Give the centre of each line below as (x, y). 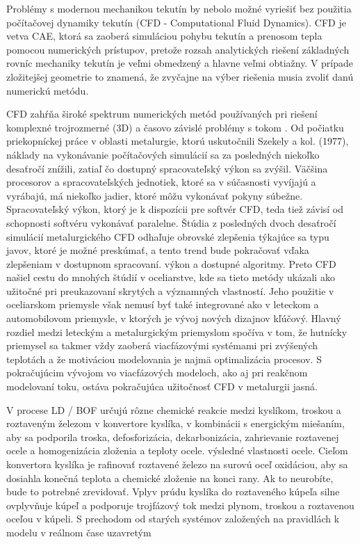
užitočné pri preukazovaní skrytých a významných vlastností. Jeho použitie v (170, 290)
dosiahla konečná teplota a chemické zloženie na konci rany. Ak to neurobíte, (170, 478)
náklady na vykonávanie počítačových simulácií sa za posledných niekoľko (163, 154)
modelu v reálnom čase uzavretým (79, 532)
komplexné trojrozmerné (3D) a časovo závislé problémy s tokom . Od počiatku (175, 127)
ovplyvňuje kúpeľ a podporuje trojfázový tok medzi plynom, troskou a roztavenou (180, 505)
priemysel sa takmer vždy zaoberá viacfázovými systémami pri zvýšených (162, 345)
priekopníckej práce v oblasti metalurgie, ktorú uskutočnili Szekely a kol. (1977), (178, 141)
